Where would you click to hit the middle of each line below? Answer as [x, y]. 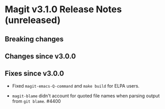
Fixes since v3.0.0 [34, 74]
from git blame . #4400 [36, 101]
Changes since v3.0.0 [40, 56]
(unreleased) [33, 20]
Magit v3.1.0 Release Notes [63, 9]
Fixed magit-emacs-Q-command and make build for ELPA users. [76, 86]
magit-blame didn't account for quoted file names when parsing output [86, 96]
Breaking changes [34, 39]
